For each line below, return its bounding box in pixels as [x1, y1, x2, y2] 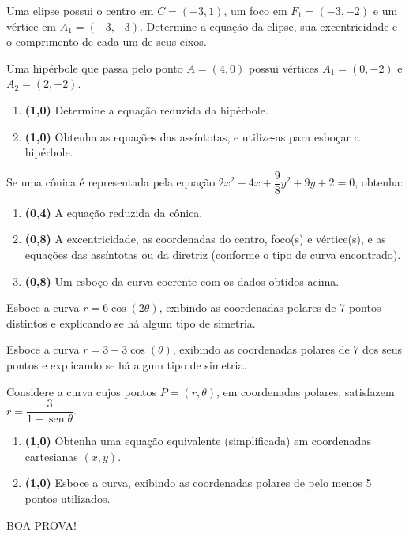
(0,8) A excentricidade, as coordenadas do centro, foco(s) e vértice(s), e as [24, 231, 386, 247]
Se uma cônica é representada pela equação [6, 174, 216, 190]
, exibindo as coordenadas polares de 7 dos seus [172, 341, 403, 358]
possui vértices [249, 59, 319, 76]
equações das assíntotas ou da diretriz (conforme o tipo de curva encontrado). [24, 246, 401, 262]
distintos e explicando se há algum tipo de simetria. [6, 314, 256, 331]
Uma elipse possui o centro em [6, 2, 154, 18]
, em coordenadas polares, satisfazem [216, 383, 395, 399]
